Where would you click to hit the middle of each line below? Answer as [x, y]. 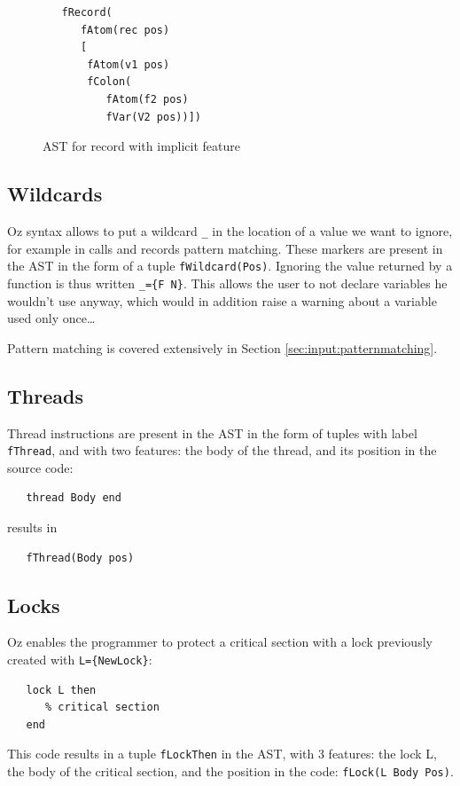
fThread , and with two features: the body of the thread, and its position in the [222, 450]
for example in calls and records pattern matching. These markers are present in [225, 248]
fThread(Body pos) [80, 558]
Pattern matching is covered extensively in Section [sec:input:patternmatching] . [222, 347]
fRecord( [87, 12]
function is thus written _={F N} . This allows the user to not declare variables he [227, 283]
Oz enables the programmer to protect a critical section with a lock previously [220, 642]
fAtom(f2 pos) [147, 99]
